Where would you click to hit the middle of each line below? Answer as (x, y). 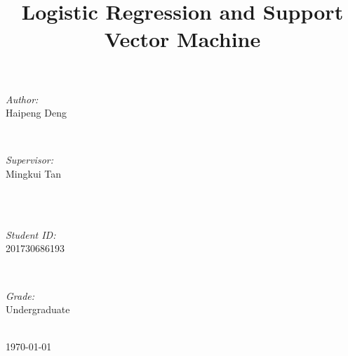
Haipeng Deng (36, 113)
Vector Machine (182, 39)
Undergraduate (38, 309)
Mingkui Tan (33, 173)
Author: (22, 99)
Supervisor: (29, 160)
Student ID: (31, 234)
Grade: (20, 295)
